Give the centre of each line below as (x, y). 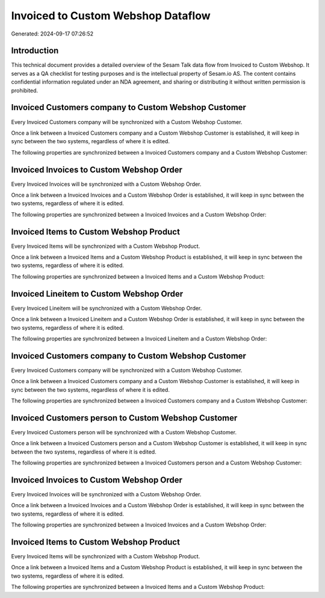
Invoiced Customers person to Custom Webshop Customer (124, 418)
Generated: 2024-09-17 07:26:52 (52, 34)
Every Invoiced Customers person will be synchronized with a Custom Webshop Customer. (124, 432)
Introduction (35, 51)
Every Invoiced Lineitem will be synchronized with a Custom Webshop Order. (107, 308)
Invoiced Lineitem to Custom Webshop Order (97, 294)
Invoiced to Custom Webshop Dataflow (111, 16)
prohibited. (25, 90)
